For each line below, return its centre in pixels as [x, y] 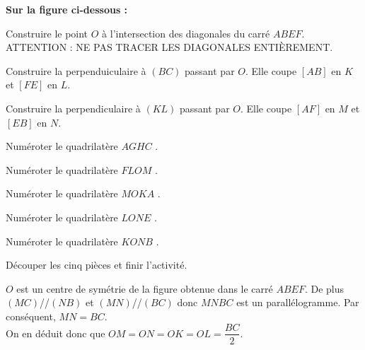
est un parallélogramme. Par [298, 302]
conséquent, [31, 316]
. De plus [324, 288]
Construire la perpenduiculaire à [76, 70]
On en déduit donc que [56, 333]
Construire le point [47, 33]
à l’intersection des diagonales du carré [186, 33]
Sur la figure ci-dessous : [67, 9]
